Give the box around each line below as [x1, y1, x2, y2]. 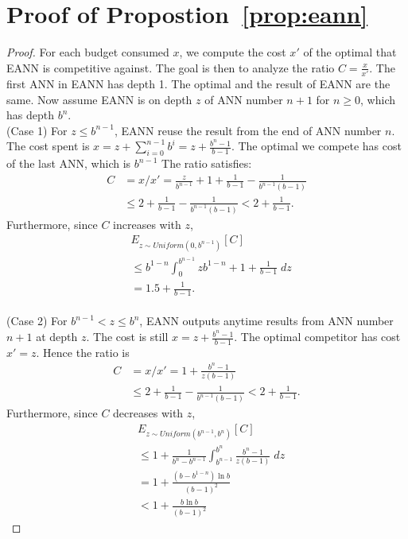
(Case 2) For [6, 312, 68, 329]
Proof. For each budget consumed [6, 44, 169, 60]
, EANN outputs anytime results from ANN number [139, 312, 394, 329]
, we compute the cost [179, 44, 286, 60]
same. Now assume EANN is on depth [6, 91, 192, 107]
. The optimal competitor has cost [234, 328, 401, 345]
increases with [113, 215, 181, 232]
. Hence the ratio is [36, 343, 130, 360]
